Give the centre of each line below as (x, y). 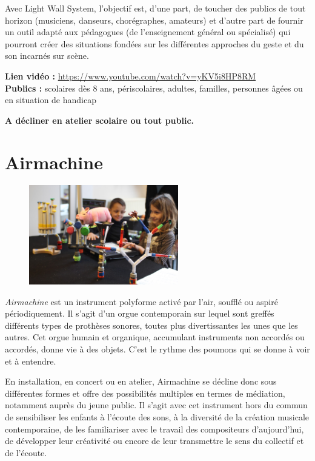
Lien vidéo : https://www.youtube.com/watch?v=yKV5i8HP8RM (131, 76)
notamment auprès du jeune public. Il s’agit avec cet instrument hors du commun (156, 405)
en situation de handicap (51, 100)
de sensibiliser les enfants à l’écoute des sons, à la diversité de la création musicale (157, 417)
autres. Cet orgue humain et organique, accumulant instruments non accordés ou (155, 337)
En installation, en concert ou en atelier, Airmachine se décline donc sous (141, 381)
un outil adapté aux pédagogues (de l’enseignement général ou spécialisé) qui (148, 32)
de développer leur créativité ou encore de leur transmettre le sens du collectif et (154, 441)
